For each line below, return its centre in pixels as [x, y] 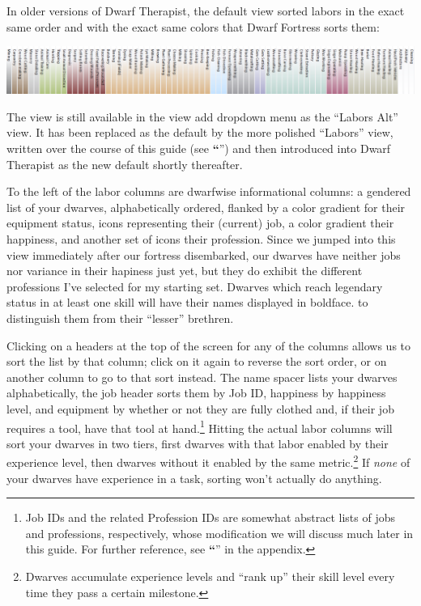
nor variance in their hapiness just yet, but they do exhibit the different [185, 271]
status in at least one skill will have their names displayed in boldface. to [187, 302]
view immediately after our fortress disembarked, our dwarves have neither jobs [204, 254]
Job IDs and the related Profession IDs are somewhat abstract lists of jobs [210, 517]
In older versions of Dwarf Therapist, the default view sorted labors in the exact [206, 11]
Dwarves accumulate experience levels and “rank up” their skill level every [210, 576]
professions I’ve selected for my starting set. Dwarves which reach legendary [195, 286]
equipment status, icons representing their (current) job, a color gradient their [200, 223]
